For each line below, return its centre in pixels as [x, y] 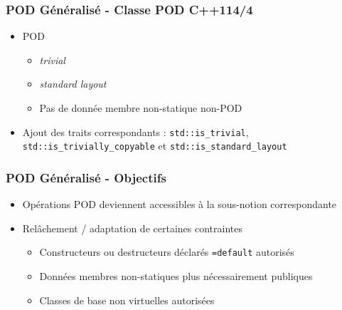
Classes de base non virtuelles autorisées [127, 300]
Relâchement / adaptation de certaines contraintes [132, 228]
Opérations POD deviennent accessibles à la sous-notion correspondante [180, 204]
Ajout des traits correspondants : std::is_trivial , [135, 131]
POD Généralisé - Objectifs [86, 177]
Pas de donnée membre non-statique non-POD [141, 108]
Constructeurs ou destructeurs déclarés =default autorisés [167, 252]
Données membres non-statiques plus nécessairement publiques [176, 275]
